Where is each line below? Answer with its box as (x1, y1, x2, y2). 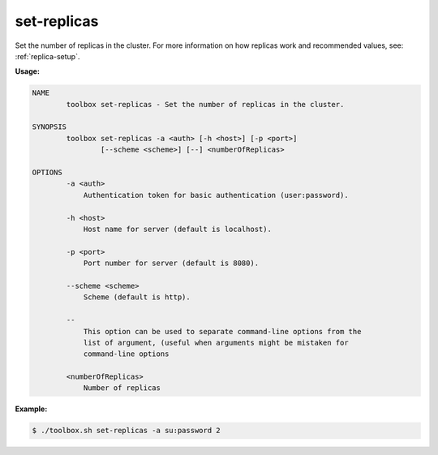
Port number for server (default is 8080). (83, 259, 260, 268)
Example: (15, 404, 48, 414)
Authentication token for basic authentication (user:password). (83, 191, 349, 200)
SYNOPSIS (32, 122, 67, 131)
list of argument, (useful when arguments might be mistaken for (83, 337, 349, 347)
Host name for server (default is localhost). (83, 225, 272, 234)
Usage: (15, 67, 41, 76)
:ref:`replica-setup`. (15, 51, 80, 61)
